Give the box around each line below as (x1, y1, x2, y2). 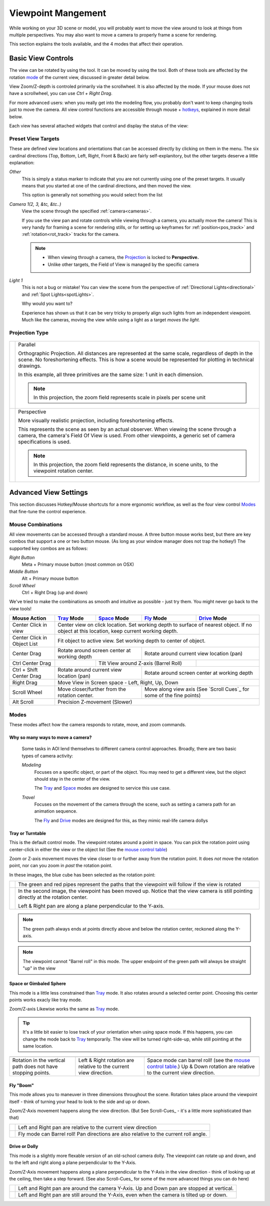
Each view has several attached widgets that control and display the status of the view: (9, 122, 188, 128)
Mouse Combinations (9, 521, 62, 528)
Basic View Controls (9, 54, 73, 62)
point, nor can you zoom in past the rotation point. (9, 863, 112, 869)
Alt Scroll (12, 699, 34, 706)
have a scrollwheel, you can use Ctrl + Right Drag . (9, 90, 112, 96)
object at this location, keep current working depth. (57, 628, 178, 635)
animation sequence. (34, 808, 77, 814)
